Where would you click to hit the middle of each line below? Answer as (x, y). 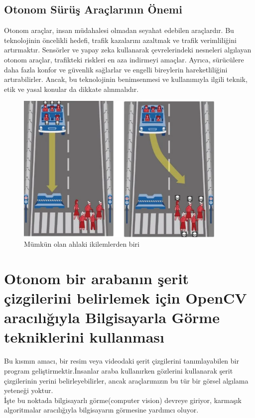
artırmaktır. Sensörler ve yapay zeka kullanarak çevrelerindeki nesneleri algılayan (128, 50)
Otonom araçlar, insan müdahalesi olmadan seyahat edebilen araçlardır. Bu (119, 30)
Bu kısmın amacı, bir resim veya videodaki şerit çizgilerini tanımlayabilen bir (122, 361)
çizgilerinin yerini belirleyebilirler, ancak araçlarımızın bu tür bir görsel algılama (126, 380)
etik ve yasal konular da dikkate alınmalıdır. (71, 89)
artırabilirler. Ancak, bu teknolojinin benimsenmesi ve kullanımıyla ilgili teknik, (126, 79)
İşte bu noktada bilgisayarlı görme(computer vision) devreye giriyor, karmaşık (123, 400)
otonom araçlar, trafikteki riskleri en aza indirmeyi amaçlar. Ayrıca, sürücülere (124, 59)
